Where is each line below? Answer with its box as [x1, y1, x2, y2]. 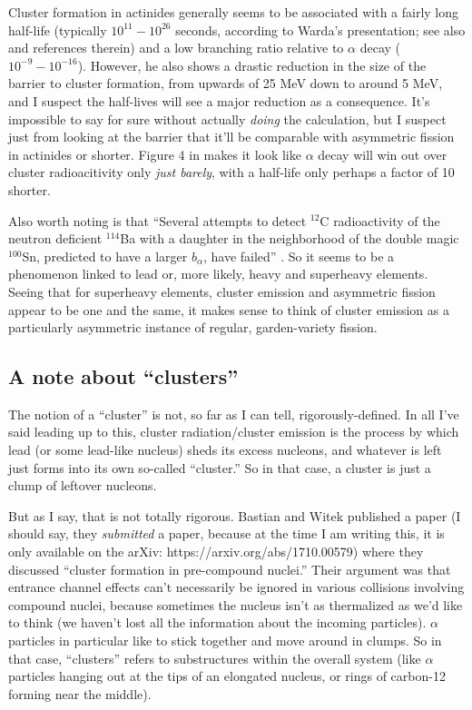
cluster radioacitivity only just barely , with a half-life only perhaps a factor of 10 [8, 163, 455, 182]
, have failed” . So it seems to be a [202, 246, 395, 265]
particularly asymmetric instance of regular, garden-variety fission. [8, 318, 378, 337]
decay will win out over [318, 144, 447, 163]
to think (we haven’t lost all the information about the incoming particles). [8, 613, 427, 632]
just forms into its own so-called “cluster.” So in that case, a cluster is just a [8, 458, 431, 477]
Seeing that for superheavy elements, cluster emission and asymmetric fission [8, 281, 436, 301]
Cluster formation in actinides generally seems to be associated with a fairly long [8, 3, 459, 21]
